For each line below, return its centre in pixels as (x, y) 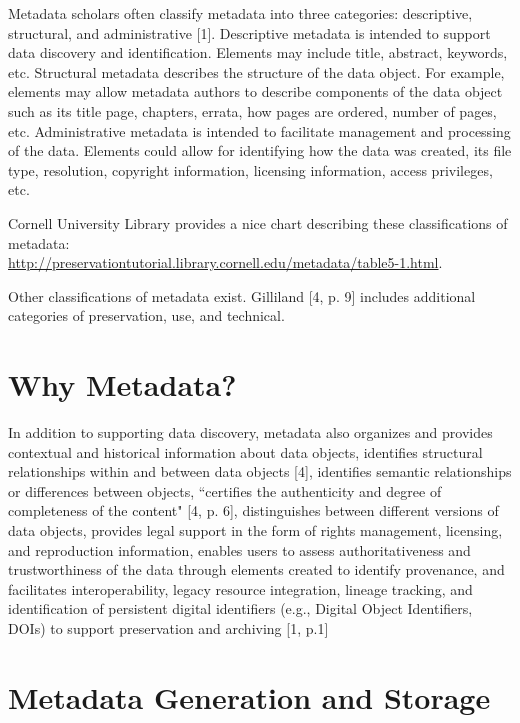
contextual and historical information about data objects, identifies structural (245, 451)
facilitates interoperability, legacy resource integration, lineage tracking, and (240, 588)
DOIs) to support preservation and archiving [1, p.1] (168, 627)
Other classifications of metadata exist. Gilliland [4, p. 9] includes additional (242, 295)
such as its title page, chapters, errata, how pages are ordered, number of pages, (252, 110)
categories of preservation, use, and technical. (146, 315)
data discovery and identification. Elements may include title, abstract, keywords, (258, 52)
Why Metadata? (122, 384)
